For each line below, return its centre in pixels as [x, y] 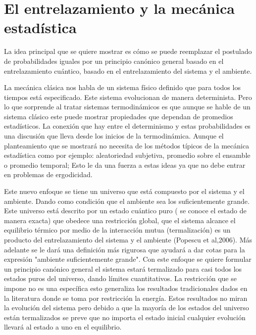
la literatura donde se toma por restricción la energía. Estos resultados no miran [126, 298]
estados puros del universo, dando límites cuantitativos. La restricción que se [120, 278]
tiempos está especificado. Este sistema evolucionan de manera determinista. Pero [128, 97]
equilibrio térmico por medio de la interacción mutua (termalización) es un [117, 230]
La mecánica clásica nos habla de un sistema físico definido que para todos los [122, 87]
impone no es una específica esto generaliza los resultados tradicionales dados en [126, 288]
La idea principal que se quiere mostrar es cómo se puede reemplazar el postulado [128, 51]
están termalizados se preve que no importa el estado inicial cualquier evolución [125, 317]
